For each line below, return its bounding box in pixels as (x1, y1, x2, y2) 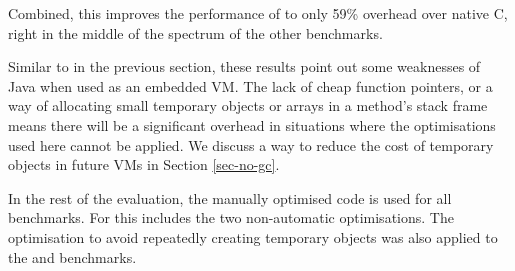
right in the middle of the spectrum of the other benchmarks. (8, 22, 383, 43)
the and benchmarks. (8, 246, 137, 267)
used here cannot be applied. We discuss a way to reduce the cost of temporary (8, 134, 494, 155)
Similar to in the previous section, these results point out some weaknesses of (8, 56, 481, 77)
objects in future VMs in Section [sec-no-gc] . (8, 154, 280, 175)
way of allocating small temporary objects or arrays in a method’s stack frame (8, 95, 488, 116)
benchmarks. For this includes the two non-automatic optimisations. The (8, 207, 454, 228)
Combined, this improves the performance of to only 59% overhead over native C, (8, 3, 508, 23)
